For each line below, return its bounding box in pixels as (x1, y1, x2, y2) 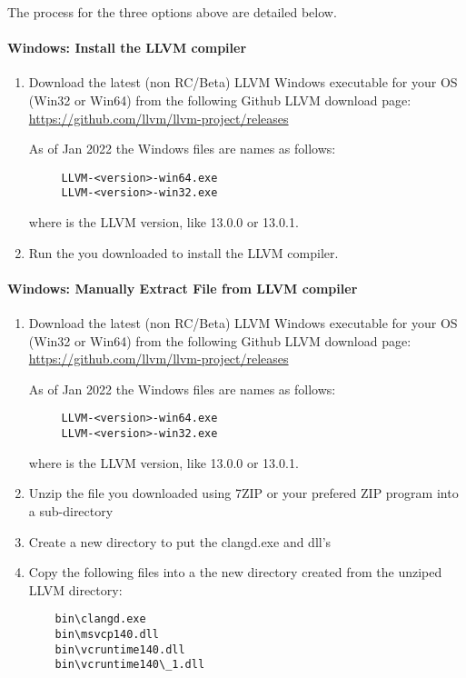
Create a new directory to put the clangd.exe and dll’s (28, 532, 332, 551)
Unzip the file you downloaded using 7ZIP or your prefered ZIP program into (28, 484, 459, 503)
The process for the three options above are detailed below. (7, 3, 337, 21)
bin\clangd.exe (55, 613, 146, 626)
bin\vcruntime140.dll (55, 643, 185, 656)
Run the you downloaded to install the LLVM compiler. (28, 243, 339, 262)
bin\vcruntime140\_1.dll (55, 658, 205, 672)
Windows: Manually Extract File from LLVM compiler (7, 278, 358, 297)
